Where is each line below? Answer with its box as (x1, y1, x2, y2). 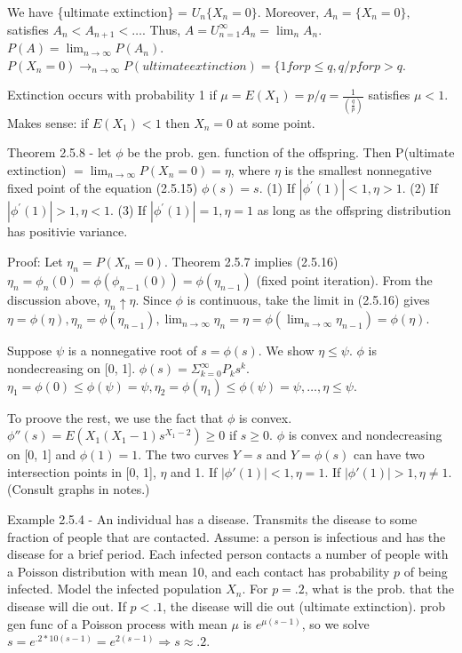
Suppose (7, 341, 52, 360)
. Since (135, 290, 171, 308)
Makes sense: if (7, 113, 89, 131)
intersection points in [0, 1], (7, 462, 156, 481)
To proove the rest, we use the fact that (7, 408, 224, 426)
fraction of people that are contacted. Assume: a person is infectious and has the (7, 527, 446, 545)
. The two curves (138, 445, 229, 464)
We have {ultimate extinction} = (7, 3, 187, 20)
